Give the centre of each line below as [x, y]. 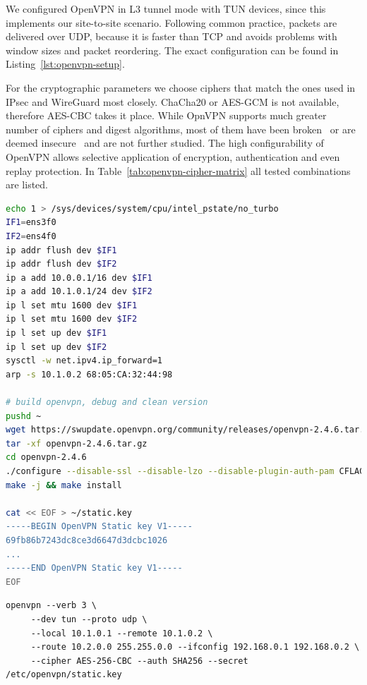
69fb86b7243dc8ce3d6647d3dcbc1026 [87, 540]
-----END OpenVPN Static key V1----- [94, 568]
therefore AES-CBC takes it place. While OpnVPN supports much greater [166, 115]
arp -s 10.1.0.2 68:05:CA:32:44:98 [89, 374]
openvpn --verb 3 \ [51, 606]
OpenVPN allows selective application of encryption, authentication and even [173, 156]
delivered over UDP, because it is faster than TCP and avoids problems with [172, 36]
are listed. [27, 184]
